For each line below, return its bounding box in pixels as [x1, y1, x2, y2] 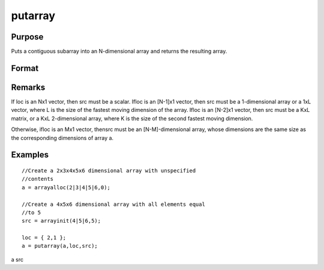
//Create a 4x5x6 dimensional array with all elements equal [22, 201, 205, 208]
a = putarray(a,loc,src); [22, 242, 98, 250]
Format [11, 63, 39, 73]
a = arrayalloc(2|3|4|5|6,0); [22, 184, 111, 191]
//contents [22, 175, 54, 183]
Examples [11, 150, 49, 160]
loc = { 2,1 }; [22, 234, 67, 241]
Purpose [11, 32, 44, 42]
